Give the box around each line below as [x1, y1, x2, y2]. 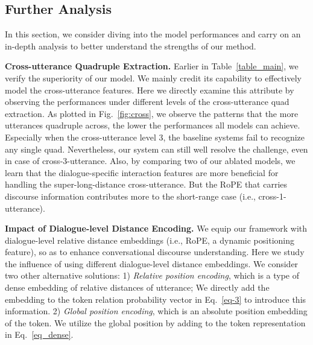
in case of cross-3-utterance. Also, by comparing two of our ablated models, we [5, 154, 296, 167]
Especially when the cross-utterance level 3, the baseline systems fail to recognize [5, 130, 305, 143]
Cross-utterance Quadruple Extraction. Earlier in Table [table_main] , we [5, 60, 299, 72]
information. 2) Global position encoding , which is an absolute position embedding [5, 305, 308, 317]
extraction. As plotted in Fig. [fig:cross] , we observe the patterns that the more [5, 107, 299, 119]
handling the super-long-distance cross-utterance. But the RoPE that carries [5, 178, 288, 191]
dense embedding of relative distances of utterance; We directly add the [5, 281, 270, 294]
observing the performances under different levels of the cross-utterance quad [5, 95, 289, 108]
